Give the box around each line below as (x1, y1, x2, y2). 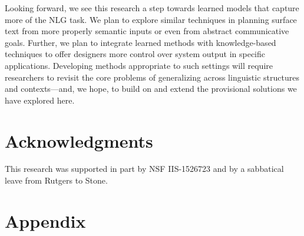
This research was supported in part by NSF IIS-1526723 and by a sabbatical (5, 162, 284, 175)
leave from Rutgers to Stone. (5, 174, 108, 187)
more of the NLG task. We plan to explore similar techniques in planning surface (5, 13, 297, 25)
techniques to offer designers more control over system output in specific (5, 48, 265, 60)
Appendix (5, 208, 86, 232)
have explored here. (5, 94, 75, 106)
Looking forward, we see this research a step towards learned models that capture (5, 2, 299, 14)
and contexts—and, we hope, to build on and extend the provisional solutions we (5, 82, 297, 95)
